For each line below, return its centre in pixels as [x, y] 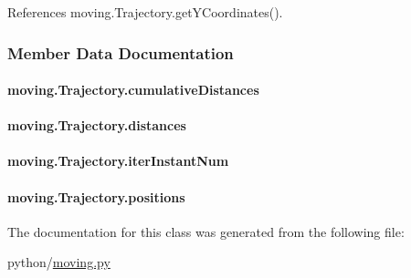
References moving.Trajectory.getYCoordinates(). [145, 12]
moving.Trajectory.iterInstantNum [118, 161]
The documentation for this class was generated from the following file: [206, 231]
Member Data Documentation [121, 52]
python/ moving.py [59, 262]
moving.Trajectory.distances [97, 125]
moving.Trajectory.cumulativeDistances [133, 90]
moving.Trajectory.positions [96, 196]
